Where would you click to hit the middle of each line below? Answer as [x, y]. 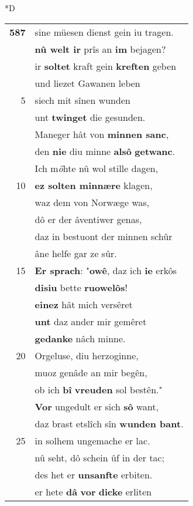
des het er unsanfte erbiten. [94, 474]
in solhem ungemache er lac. [92, 440]
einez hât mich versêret [84, 304]
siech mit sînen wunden [82, 100]
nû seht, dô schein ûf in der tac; [100, 457]
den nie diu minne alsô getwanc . [105, 151]
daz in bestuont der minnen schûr [104, 236]
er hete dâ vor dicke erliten [93, 491]
